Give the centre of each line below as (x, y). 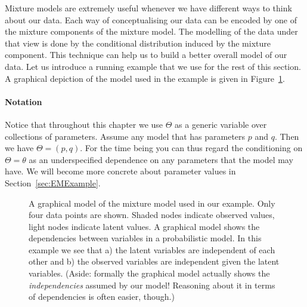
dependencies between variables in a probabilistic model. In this (145, 238)
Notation (24, 101)
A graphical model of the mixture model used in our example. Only (152, 203)
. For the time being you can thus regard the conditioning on (191, 148)
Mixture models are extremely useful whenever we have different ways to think (148, 8)
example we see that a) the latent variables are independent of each (152, 249)
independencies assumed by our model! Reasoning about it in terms (152, 285)
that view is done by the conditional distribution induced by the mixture (138, 43)
